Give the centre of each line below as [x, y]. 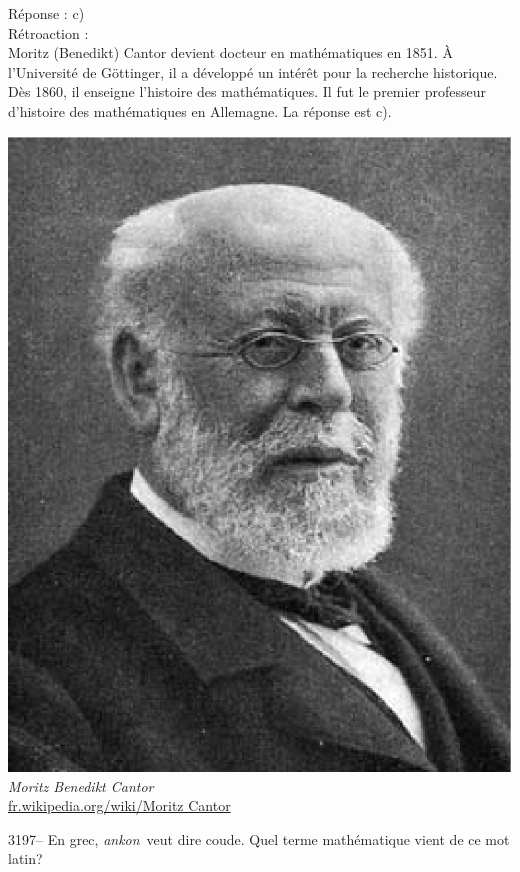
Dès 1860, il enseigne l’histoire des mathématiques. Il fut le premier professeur [247, 91]
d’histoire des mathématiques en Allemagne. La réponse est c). [200, 110]
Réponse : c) [46, 13]
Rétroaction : [48, 32]
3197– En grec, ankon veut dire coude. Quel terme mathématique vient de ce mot [259, 838]
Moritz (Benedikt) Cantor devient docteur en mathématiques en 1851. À [230, 52]
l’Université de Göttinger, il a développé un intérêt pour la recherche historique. [253, 71]
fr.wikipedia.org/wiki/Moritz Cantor [119, 805]
